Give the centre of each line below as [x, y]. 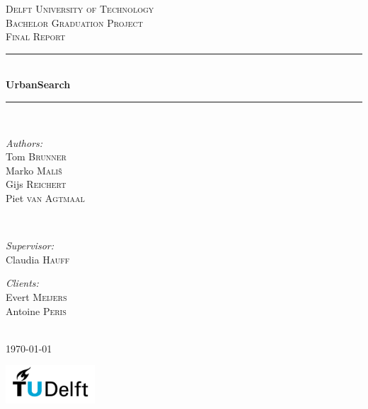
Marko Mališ [34, 170]
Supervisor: [30, 245]
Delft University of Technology [80, 8]
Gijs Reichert [36, 184]
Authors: [24, 142]
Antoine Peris [36, 310]
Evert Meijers [36, 296]
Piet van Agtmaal [45, 197]
